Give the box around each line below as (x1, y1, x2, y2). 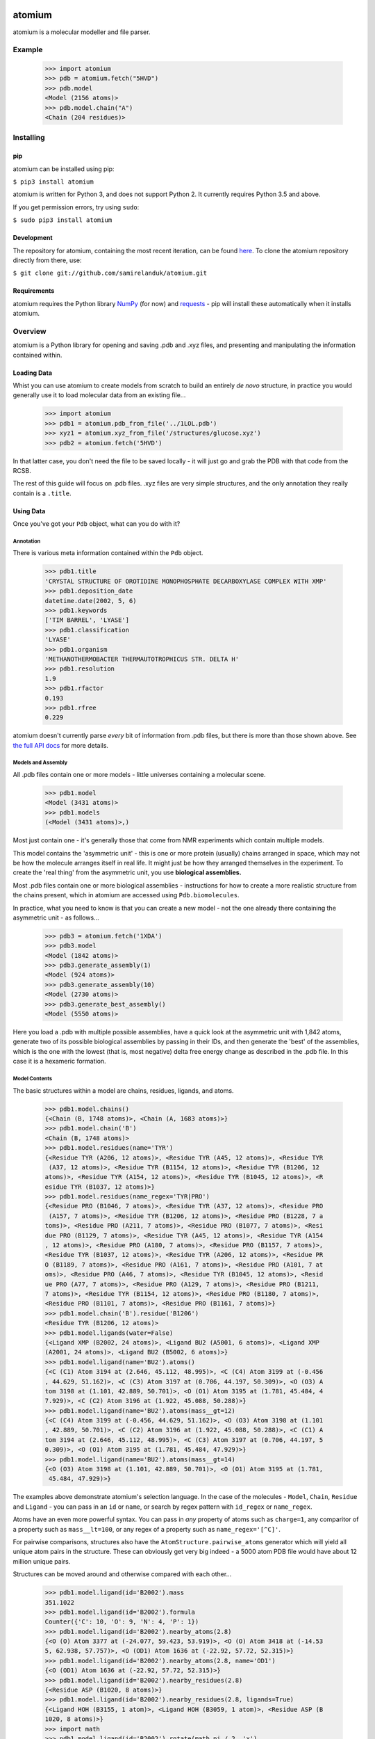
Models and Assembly (12, 759, 68, 767)
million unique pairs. (12, 1557, 71, 1565)
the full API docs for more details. (12, 741, 109, 749)
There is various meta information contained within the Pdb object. (12, 549, 203, 557)
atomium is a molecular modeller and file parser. (12, 28, 151, 36)
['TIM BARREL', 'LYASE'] (44, 616, 130, 624)
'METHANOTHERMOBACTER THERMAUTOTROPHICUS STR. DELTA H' (44, 655, 240, 663)
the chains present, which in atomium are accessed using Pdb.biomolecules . (12, 891, 240, 899)
